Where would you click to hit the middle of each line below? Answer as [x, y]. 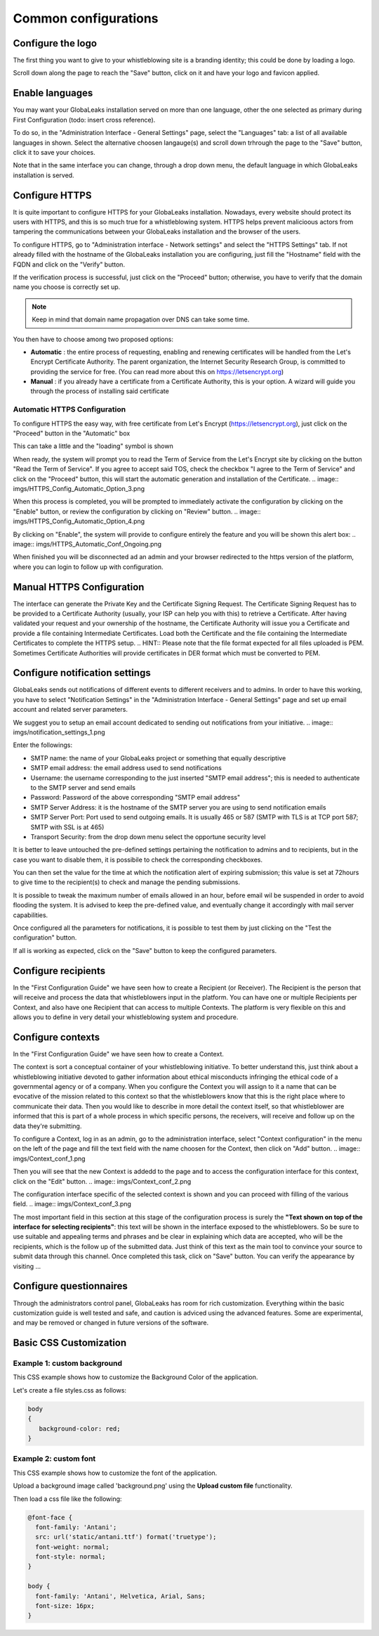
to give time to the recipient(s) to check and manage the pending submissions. [126, 882]
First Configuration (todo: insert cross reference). [84, 120]
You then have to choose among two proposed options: [93, 339]
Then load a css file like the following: [67, 1499]
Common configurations [86, 18]
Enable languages [53, 93]
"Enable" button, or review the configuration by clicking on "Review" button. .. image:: [137, 511]
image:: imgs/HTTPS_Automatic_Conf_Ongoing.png [87, 544]
